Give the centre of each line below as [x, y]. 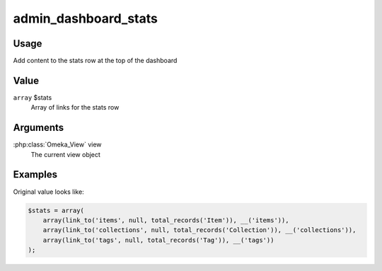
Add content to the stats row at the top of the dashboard [95, 61]
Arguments [39, 128]
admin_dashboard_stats [86, 18]
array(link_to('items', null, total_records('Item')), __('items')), [166, 220]
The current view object [65, 154]
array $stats [33, 97]
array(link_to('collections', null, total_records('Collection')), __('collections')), [199, 230]
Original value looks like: [48, 192]
